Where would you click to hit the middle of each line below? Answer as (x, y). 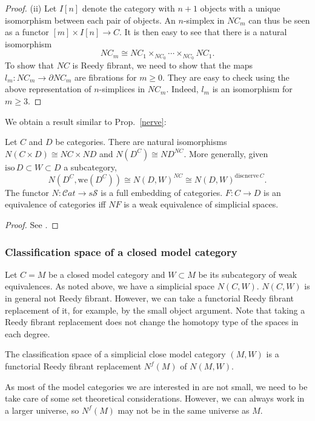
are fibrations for (105, 77)
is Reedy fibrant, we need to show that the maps (163, 65)
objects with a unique (240, 8)
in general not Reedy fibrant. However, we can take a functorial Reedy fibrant (149, 298)
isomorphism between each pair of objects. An (90, 20)
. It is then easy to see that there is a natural (203, 32)
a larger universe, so (42, 410)
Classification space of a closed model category (121, 251)
